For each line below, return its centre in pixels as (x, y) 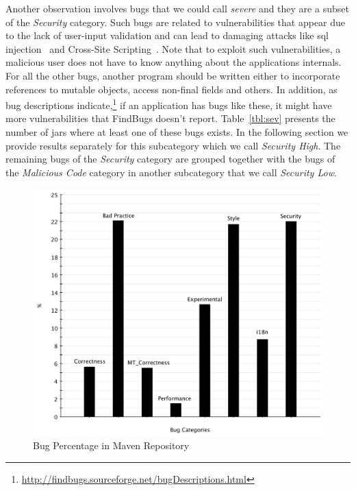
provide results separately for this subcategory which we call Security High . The (173, 145)
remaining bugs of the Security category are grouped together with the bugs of (170, 159)
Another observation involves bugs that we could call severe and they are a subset (177, 8)
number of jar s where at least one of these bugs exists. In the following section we (177, 132)
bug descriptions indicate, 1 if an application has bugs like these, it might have (169, 104)
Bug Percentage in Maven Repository (111, 445)
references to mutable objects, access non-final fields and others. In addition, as (171, 89)
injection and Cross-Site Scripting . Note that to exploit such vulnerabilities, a (173, 48)
